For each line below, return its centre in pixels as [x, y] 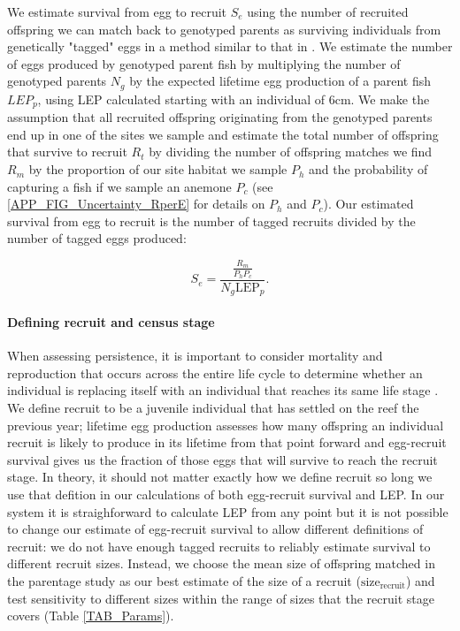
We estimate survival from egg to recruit [117, 11]
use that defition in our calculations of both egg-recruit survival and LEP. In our [226, 494]
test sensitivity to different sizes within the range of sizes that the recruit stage [221, 598]
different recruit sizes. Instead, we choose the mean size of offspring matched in [221, 563]
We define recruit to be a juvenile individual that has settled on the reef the [213, 408]
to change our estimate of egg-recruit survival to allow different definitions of [215, 529]
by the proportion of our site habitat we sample [158, 169]
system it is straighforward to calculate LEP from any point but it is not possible [228, 511]
